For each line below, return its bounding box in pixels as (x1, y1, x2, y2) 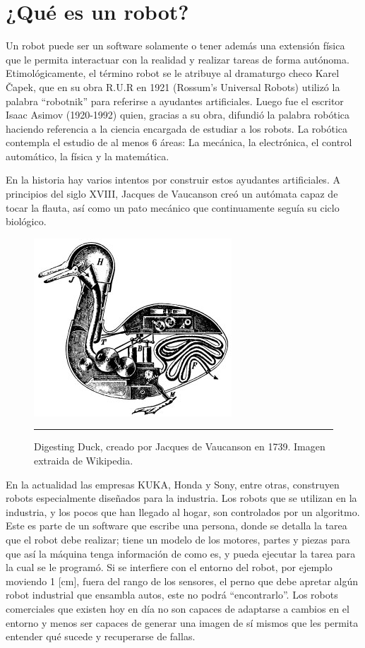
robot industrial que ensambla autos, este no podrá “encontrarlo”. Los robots (6, 587, 338, 602)
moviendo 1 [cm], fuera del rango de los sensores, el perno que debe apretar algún (6, 573, 359, 588)
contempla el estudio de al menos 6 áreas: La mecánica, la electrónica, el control (6, 135, 352, 150)
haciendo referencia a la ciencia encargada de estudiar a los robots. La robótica (6, 121, 348, 136)
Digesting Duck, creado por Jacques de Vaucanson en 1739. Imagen (34, 439, 325, 454)
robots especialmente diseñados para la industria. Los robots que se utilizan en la (6, 491, 357, 505)
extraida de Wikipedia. (34, 453, 133, 468)
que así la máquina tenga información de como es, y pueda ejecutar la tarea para (6, 546, 356, 560)
